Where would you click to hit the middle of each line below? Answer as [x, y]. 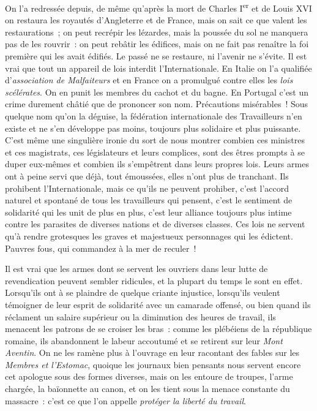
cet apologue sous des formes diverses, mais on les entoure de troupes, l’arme [149, 376]
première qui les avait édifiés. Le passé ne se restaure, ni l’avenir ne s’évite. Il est [156, 56]
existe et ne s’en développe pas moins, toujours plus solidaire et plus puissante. [153, 128]
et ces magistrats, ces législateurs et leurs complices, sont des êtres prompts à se [155, 152]
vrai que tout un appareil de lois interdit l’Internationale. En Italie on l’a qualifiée [158, 68]
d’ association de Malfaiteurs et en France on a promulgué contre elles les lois [149, 80]
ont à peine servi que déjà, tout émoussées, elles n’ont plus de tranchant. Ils [147, 175]
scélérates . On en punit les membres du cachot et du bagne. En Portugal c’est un [157, 92]
